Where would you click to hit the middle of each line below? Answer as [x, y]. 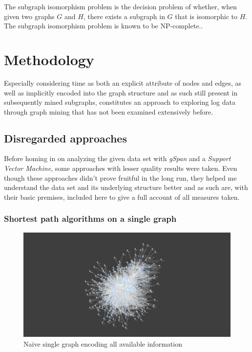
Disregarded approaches [65, 138]
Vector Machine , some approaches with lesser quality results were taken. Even [121, 168]
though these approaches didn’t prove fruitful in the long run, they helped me [120, 177]
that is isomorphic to [206, 16]
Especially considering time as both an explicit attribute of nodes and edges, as [123, 82]
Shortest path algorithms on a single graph [90, 219]
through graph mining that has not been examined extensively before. [109, 111]
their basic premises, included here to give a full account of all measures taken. [122, 197]
